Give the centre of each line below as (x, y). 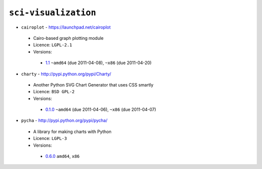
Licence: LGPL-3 (50, 138)
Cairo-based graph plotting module (68, 38)
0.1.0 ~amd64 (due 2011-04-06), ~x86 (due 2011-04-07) (101, 110)
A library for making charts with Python (72, 132)
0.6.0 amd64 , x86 (63, 156)
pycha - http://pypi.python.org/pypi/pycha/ (64, 120)
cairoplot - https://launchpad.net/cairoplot (66, 27)
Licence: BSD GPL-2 (54, 92)
